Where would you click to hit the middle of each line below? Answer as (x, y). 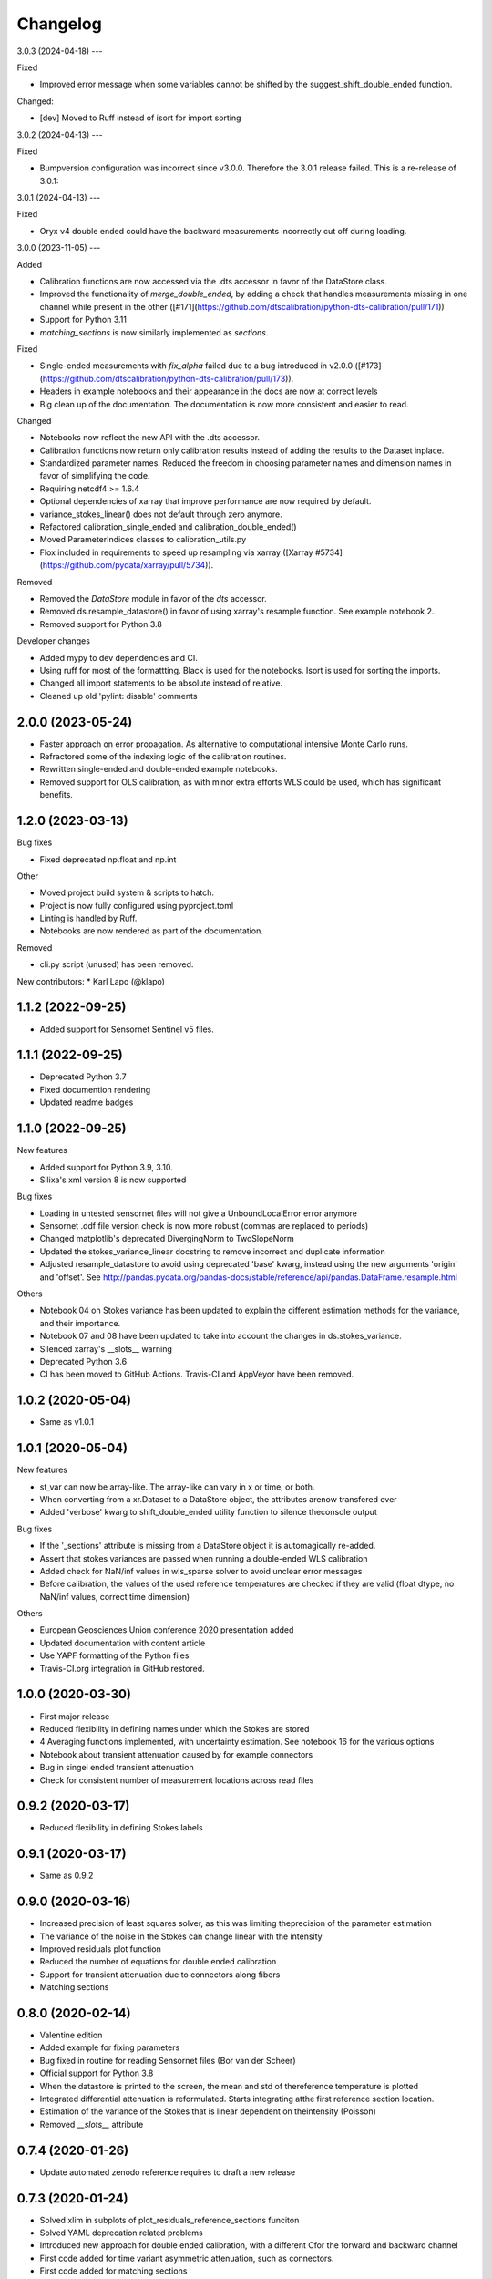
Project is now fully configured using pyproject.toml (137, 905)
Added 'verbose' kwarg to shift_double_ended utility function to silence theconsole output (208, 1512)
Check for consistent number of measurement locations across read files (177, 1780)
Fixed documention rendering (95, 1089)
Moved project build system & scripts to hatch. (127, 892)
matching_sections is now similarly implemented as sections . (154, 332)
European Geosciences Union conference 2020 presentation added (167, 1630)
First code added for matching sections (113, 2271)
